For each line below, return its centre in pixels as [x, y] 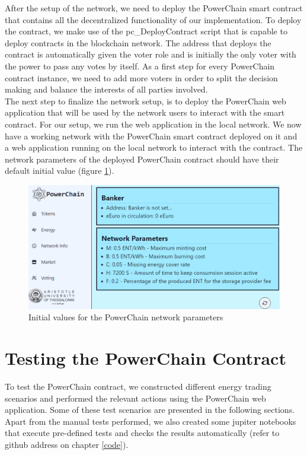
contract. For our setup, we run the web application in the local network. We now [153, 124]
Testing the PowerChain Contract [145, 357]
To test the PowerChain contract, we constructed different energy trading [138, 386]
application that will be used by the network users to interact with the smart [145, 112]
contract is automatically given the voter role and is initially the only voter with [151, 54]
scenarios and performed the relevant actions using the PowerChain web [135, 398]
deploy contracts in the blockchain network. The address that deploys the [138, 42]
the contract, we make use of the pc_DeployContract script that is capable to [146, 31]
